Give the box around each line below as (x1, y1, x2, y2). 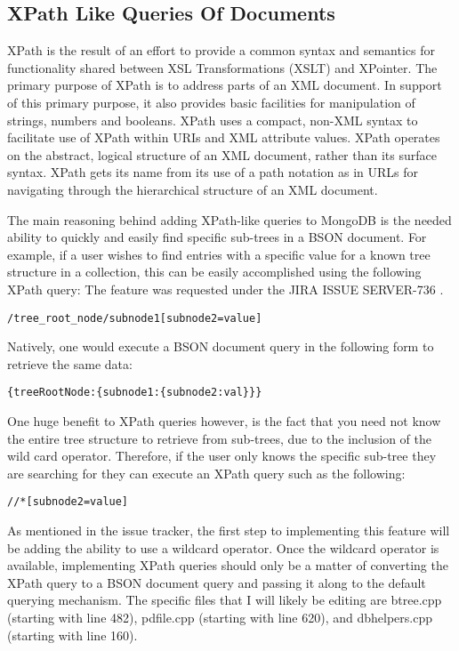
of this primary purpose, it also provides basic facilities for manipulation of (7, 92, 415, 111)
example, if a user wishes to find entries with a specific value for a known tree (7, 245, 431, 263)
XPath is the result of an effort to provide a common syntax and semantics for (7, 41, 435, 60)
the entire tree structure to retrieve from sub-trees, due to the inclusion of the (7, 429, 431, 447)
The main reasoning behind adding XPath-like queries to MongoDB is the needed (7, 210, 452, 229)
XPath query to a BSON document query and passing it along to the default (7, 573, 426, 591)
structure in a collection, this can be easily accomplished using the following (7, 262, 422, 281)
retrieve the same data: (7, 354, 133, 373)
